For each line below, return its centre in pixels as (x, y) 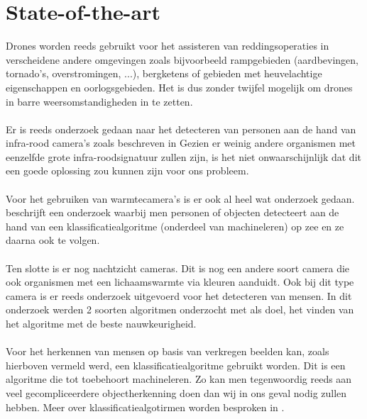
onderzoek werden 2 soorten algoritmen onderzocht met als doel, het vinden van (180, 309)
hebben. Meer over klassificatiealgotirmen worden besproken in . (145, 407)
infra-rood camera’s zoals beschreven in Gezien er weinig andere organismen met (181, 143)
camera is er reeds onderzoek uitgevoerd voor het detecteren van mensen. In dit (179, 295)
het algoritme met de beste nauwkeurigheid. (101, 323)
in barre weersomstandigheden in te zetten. (99, 101)
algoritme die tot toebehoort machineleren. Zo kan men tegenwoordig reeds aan (179, 379)
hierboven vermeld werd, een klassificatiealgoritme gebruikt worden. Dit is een (176, 365)
